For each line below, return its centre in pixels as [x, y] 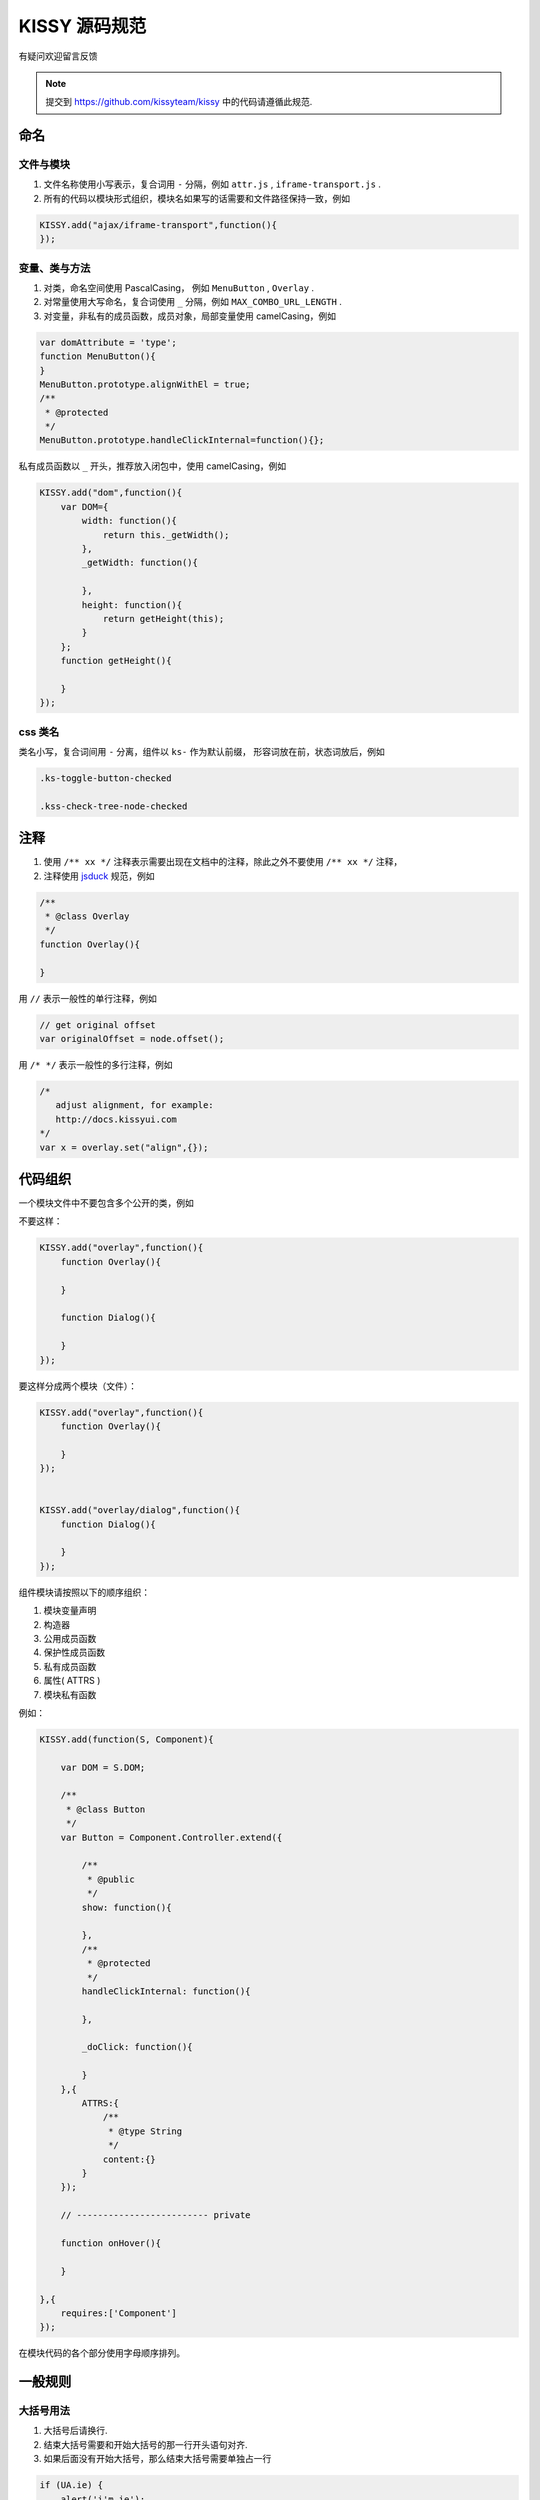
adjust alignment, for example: [134, 1105]
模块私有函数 [70, 1694]
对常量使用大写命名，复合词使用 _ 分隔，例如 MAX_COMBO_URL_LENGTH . [192, 302]
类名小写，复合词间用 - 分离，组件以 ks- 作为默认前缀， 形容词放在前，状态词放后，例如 [201, 752]
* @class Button [105, 1809]
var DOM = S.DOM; [103, 1767]
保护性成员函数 [74, 1652]
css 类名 [39, 732]
